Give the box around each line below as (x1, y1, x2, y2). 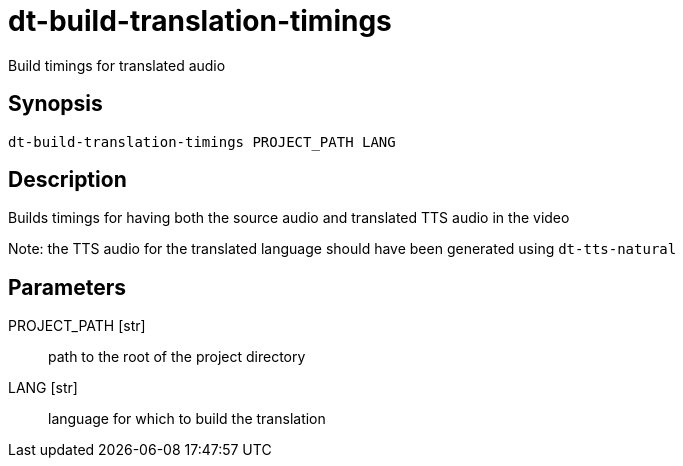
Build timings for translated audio (8, 56, 226, 74)
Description (8, 167, 127, 193)
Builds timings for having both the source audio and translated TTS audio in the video (8, 209, 570, 227)
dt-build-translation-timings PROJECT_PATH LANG (8, 133, 396, 150)
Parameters (8, 274, 126, 300)
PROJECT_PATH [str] (8, 317, 146, 335)
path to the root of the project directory (48, 348, 306, 366)
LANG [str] (8, 379, 78, 397)
